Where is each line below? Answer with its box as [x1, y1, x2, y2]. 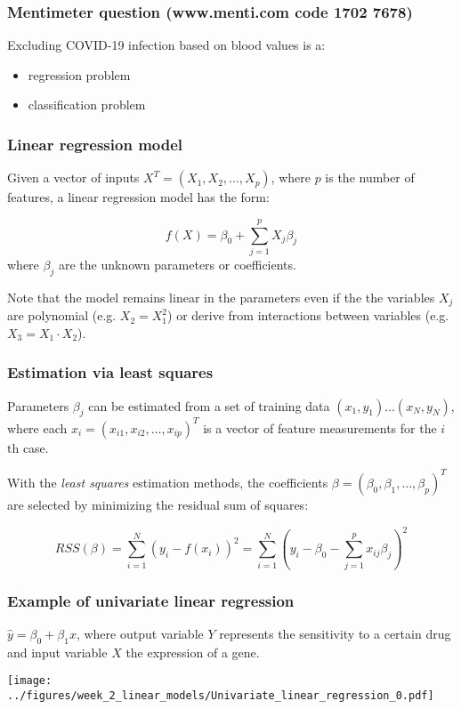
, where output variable [76, 624, 204, 643]
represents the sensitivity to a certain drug [219, 624, 451, 643]
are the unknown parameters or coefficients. [58, 254, 296, 273]
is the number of [325, 168, 415, 187]
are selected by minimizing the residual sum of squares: [7, 495, 309, 513]
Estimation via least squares [7, 361, 214, 383]
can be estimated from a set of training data [88, 396, 330, 415]
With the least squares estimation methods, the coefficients [7, 472, 328, 491]
